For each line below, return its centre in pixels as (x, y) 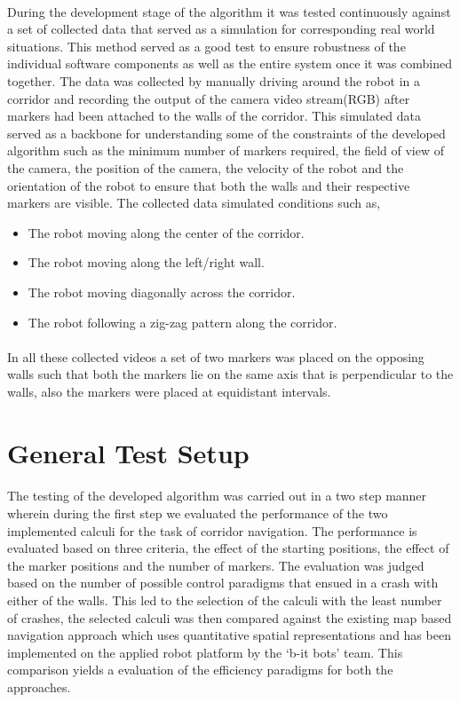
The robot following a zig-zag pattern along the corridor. (182, 322)
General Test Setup (128, 452)
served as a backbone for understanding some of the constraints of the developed (226, 133)
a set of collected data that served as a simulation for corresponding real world (221, 29)
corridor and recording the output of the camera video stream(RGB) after (209, 98)
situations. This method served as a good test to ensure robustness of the (206, 46)
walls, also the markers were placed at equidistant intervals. (169, 391)
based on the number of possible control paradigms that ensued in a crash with (223, 583)
